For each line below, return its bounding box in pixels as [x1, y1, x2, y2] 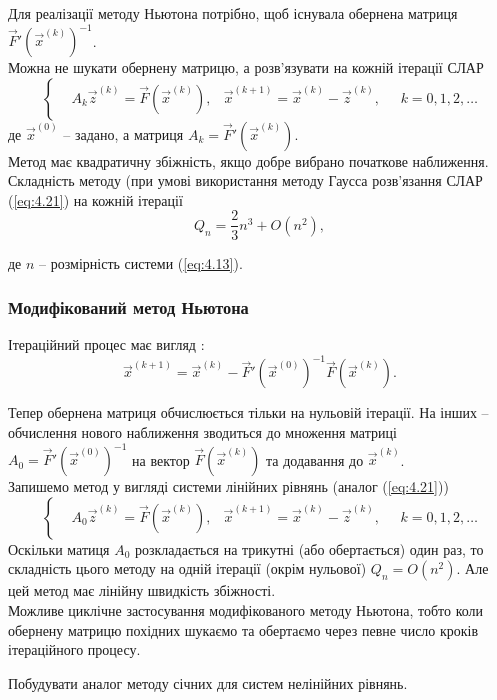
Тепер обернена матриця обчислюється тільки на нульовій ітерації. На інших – [8, 402, 489, 423]
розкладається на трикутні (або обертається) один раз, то [135, 538, 484, 559]
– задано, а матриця [63, 123, 184, 144]
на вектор [132, 449, 190, 470]
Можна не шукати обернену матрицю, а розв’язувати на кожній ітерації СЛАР [8, 57, 484, 78]
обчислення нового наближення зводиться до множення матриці [8, 422, 397, 443]
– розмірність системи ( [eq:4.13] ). [39, 252, 243, 273]
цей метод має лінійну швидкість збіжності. [8, 580, 276, 601]
